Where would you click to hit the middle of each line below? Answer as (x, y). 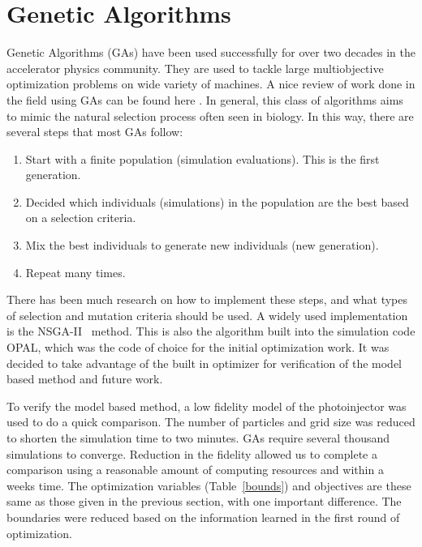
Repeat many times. (75, 272)
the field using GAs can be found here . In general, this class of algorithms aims (205, 99)
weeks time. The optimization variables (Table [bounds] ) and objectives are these (209, 485)
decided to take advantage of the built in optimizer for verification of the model (205, 363)
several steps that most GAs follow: (95, 132)
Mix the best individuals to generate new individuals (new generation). (202, 245)
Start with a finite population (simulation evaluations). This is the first (202, 158)
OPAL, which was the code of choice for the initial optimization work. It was (198, 347)
